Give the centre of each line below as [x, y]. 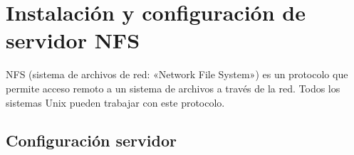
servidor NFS [73, 40]
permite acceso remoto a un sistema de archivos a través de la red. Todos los [173, 88]
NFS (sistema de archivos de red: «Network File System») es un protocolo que [177, 74]
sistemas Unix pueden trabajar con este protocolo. [115, 102]
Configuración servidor [91, 140]
